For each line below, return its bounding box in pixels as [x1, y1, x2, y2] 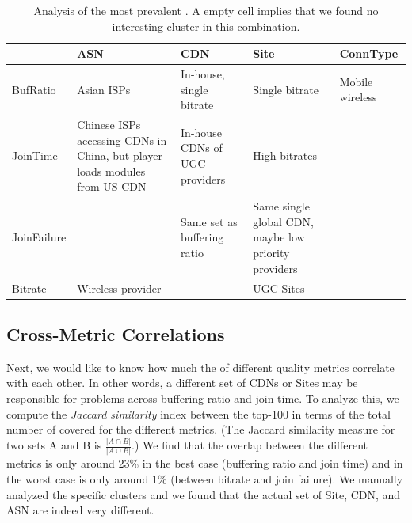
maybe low [253, 229, 305, 245]
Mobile [339, 73, 373, 89]
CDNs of [181, 139, 223, 156]
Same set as [181, 213, 238, 229]
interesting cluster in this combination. [112, 17, 300, 34]
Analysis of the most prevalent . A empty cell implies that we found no [33, 2, 379, 18]
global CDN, [253, 213, 314, 229]
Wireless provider [77, 279, 162, 296]
